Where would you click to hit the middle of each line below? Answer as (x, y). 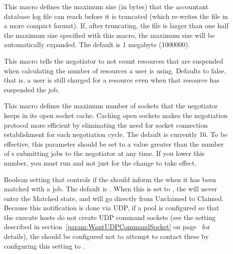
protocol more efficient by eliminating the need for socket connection (106, 125)
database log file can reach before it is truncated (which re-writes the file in (116, 16)
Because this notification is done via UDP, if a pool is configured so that (112, 208)
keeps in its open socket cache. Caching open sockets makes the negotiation (116, 115)
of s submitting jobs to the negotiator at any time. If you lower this (104, 153)
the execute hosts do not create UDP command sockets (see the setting (110, 217)
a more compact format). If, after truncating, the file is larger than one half (116, 25)
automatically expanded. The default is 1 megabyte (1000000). (97, 44)
